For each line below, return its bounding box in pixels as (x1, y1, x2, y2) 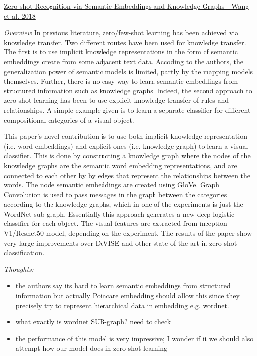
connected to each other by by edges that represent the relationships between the (4, 170, 251, 180)
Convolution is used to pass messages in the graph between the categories (4, 189, 227, 199)
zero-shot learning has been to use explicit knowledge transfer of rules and (4, 95, 229, 105)
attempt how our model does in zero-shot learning (15, 343, 168, 353)
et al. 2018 (4, 10, 36, 21)
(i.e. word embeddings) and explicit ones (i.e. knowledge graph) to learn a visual (4, 140, 248, 151)
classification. (4, 247, 45, 258)
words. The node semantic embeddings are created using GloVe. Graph (4, 179, 220, 190)
